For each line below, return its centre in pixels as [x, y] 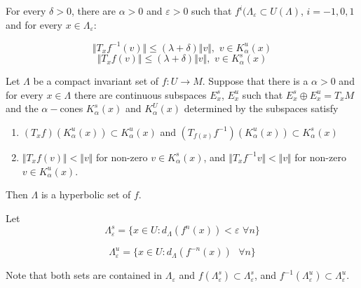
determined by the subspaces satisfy [261, 108]
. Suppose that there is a [255, 81]
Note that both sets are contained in [84, 275]
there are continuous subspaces [140, 94]
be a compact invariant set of [96, 81]
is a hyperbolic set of [86, 194]
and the [22, 108]
